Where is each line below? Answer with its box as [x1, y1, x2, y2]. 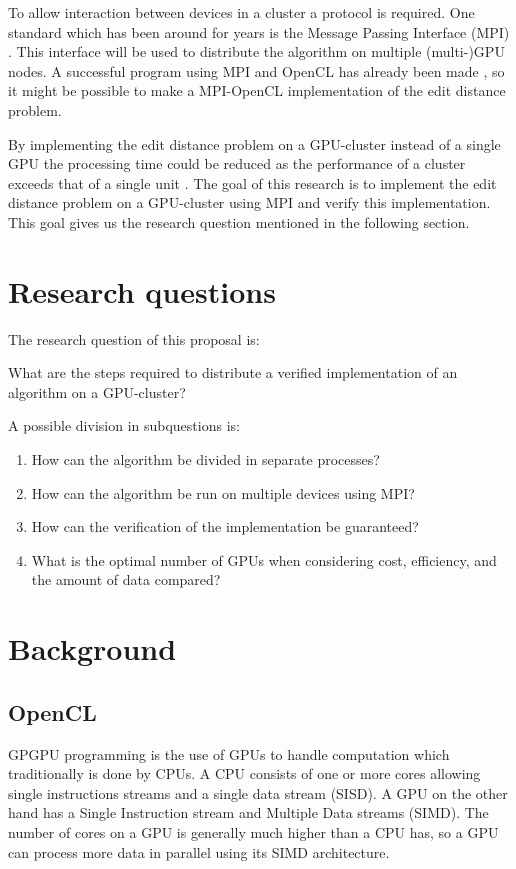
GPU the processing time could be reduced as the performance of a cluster [8, 153, 466, 174]
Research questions [8, 270, 276, 311]
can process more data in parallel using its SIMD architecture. [8, 841, 390, 862]
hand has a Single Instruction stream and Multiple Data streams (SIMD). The [8, 802, 489, 823]
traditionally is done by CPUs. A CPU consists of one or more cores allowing [8, 763, 481, 784]
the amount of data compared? [31, 569, 221, 590]
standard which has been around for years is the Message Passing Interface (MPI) [8, 21, 510, 42]
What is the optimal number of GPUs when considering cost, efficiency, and [31, 549, 497, 570]
